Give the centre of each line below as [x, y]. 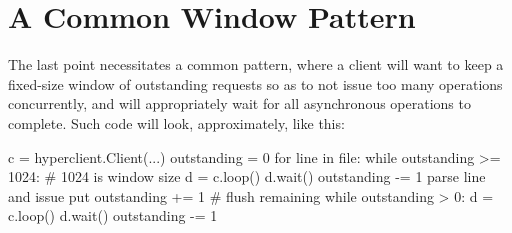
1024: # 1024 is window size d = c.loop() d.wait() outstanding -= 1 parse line [247, 176]
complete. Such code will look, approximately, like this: [176, 122]
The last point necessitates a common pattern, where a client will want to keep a [256, 64]
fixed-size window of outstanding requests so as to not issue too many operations [255, 83]
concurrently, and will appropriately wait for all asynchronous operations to [239, 103]
